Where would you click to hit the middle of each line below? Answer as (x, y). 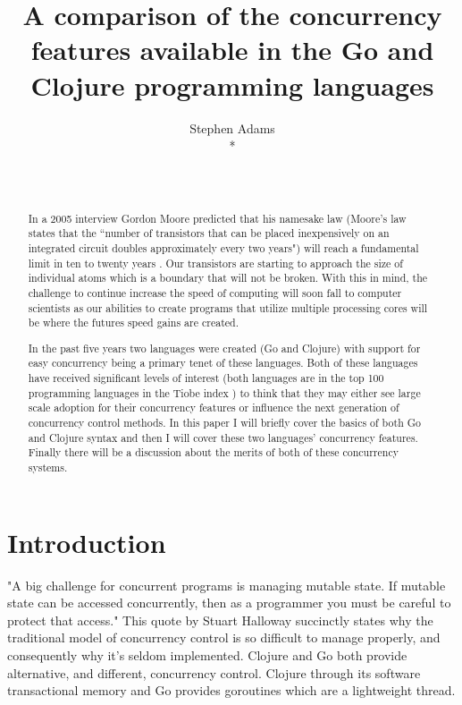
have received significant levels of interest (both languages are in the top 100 (206, 378)
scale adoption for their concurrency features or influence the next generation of (214, 408)
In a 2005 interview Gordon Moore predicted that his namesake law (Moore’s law (217, 218)
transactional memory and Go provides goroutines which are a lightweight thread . (231, 690)
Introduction (87, 542)
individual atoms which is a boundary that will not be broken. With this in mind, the (228, 278)
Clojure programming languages (232, 85)
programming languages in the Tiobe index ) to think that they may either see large (224, 392)
